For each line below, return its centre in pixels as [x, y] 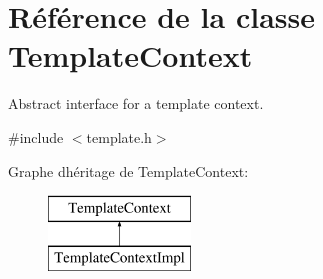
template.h [119, 136]
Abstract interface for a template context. [136, 103]
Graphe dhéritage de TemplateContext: [128, 170]
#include [36, 136]
